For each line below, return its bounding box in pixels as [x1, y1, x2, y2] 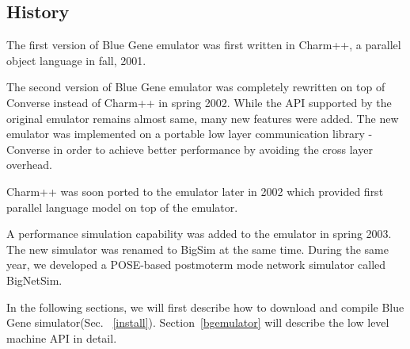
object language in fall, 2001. [6, 52, 146, 68]
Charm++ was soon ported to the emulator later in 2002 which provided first [6, 182, 384, 199]
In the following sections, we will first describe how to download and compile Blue [6, 298, 404, 315]
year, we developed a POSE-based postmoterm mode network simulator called [6, 256, 386, 273]
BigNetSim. [6, 271, 63, 288]
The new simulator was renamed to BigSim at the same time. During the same [6, 240, 389, 257]
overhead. [6, 156, 52, 173]
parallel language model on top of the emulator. [6, 198, 238, 215]
